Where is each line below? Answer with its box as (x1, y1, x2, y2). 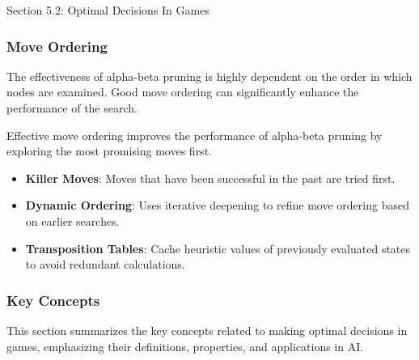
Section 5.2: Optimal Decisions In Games (6, 2, 209, 18)
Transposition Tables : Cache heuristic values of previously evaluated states (25, 239, 411, 256)
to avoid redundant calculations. (25, 256, 185, 273)
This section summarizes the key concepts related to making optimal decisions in (6, 321, 408, 338)
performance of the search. (6, 100, 138, 116)
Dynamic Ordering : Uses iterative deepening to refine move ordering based (25, 197, 409, 214)
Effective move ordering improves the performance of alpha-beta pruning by (6, 126, 383, 143)
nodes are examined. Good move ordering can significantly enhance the (6, 83, 359, 100)
